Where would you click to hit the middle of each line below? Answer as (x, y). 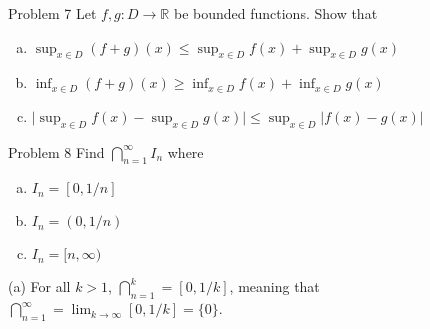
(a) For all (39, 286)
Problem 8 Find (56, 151)
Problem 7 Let (52, 13)
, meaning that (274, 286)
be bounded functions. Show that (275, 13)
